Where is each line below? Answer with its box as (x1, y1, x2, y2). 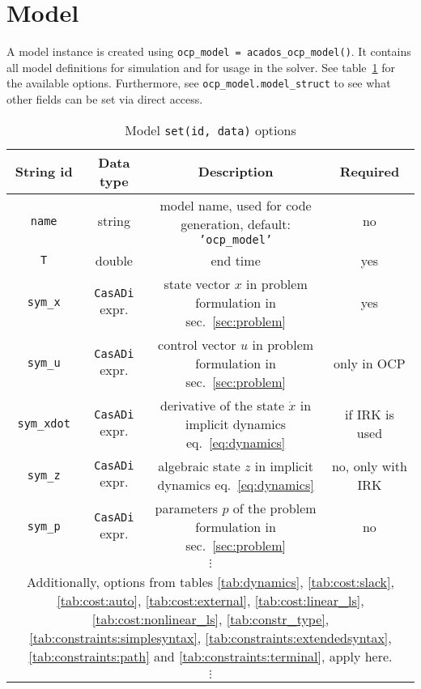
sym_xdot (17, 417, 70, 431)
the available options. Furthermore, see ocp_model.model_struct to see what (6, 74, 391, 91)
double (95, 250, 133, 270)
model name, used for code (159, 195, 312, 215)
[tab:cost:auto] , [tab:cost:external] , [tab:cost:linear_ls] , (57, 590, 364, 610)
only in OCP (334, 353, 406, 372)
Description (198, 162, 274, 181)
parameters (155, 498, 219, 517)
